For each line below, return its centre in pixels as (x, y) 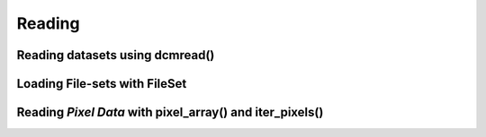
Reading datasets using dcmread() (116, 55)
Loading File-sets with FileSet (102, 84)
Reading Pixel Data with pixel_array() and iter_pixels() (170, 112)
